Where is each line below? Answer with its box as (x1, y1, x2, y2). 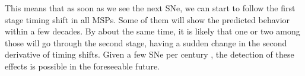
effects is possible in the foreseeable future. (5, 59, 160, 72)
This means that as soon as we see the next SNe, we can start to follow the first (5, 2, 296, 14)
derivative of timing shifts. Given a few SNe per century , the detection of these (5, 48, 294, 61)
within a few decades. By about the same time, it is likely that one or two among (5, 25, 300, 37)
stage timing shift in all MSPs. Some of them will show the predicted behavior (5, 13, 290, 26)
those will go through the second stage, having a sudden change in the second (5, 36, 287, 49)
